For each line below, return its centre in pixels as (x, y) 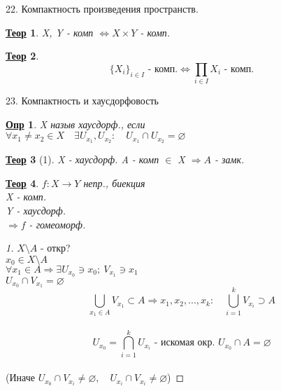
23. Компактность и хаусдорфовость (82, 101)
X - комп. (26, 197)
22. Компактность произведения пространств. (102, 8)
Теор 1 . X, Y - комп (50, 32)
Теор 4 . (22, 183)
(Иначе (20, 377)
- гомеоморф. (57, 224)
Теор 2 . (22, 56)
